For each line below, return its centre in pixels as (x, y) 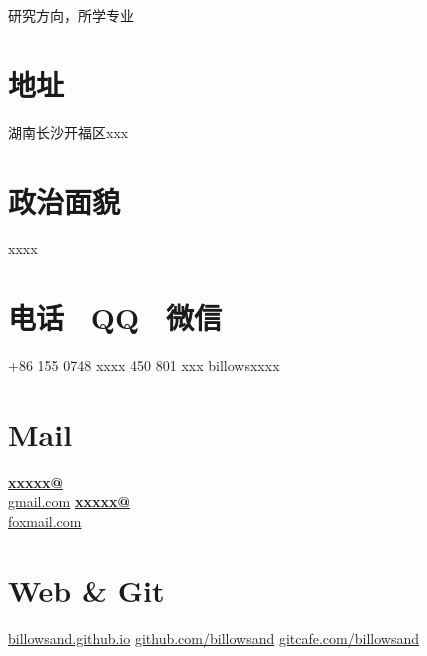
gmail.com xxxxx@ (69, 501)
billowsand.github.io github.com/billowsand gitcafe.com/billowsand (213, 637)
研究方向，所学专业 (71, 15)
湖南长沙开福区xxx (68, 131)
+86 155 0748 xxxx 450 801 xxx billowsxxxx (144, 365)
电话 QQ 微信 (115, 317)
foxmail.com (45, 521)
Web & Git (86, 589)
